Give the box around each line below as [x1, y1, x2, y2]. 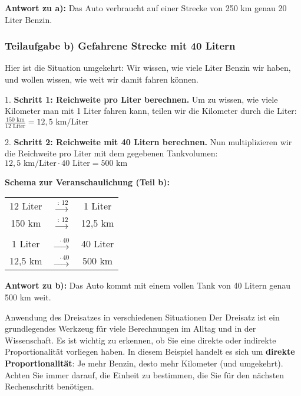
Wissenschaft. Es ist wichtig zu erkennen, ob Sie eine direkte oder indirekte [5, 333, 276, 346]
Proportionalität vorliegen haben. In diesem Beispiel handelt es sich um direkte [5, 345, 295, 358]
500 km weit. [5, 290, 51, 303]
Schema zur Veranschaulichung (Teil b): [5, 175, 170, 188]
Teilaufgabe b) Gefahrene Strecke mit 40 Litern [5, 38, 236, 53]
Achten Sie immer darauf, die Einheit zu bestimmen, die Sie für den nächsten [5, 368, 285, 381]
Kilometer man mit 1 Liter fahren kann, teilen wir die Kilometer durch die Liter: [5, 104, 297, 117]
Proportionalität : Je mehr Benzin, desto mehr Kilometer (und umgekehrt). [5, 356, 283, 369]
